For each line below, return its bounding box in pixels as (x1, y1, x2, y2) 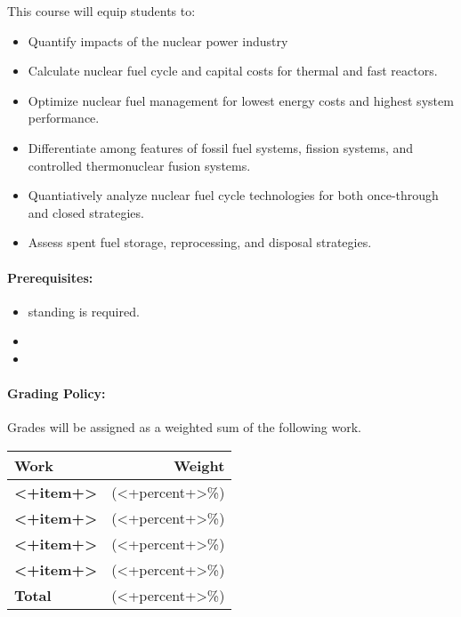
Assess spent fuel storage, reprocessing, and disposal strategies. (28, 233, 372, 252)
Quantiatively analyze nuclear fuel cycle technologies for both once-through (28, 186, 439, 204)
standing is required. (28, 301, 140, 320)
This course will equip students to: (7, 2, 196, 20)
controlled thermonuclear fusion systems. (28, 156, 251, 174)
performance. (28, 108, 100, 127)
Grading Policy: (7, 384, 106, 403)
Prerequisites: (7, 268, 93, 286)
